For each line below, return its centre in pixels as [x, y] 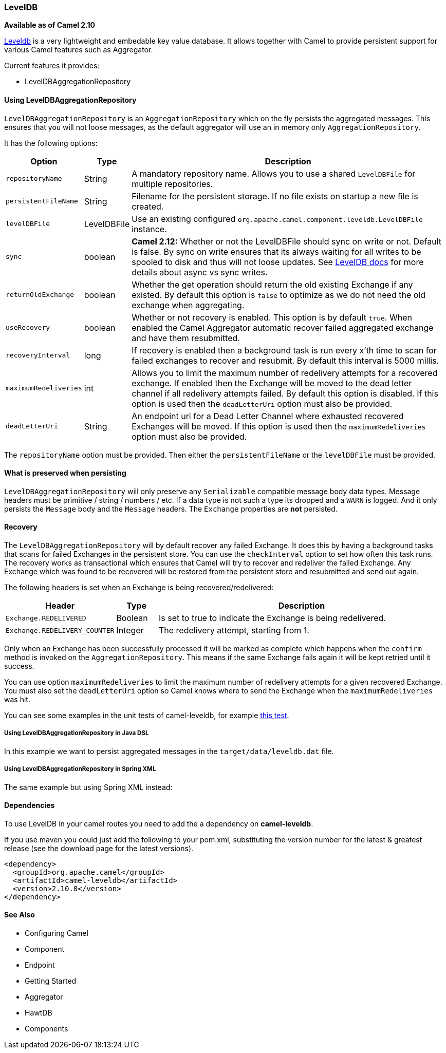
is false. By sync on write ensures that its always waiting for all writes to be [276, 251]
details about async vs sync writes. [200, 272]
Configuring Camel [57, 933]
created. [148, 206]
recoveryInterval [38, 355]
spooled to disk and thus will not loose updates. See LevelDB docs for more [278, 262]
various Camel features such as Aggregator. [79, 50]
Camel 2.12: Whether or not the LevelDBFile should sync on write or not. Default [287, 241]
